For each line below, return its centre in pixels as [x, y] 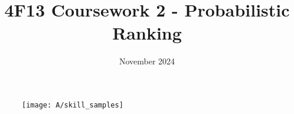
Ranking [147, 33]
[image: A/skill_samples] [73, 105]
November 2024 [147, 61]
